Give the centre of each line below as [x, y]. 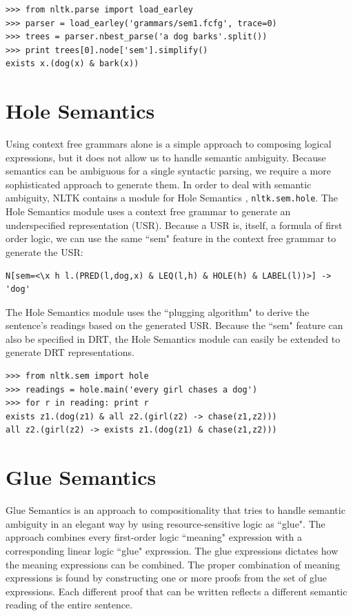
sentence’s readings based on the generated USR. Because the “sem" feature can [174, 325]
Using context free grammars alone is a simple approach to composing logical [169, 144]
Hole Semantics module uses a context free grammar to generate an [148, 211]
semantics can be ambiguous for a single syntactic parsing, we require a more [168, 171]
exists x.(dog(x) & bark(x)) [72, 64]
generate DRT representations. [70, 352]
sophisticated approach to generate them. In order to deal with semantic [159, 184]
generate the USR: [44, 251]
